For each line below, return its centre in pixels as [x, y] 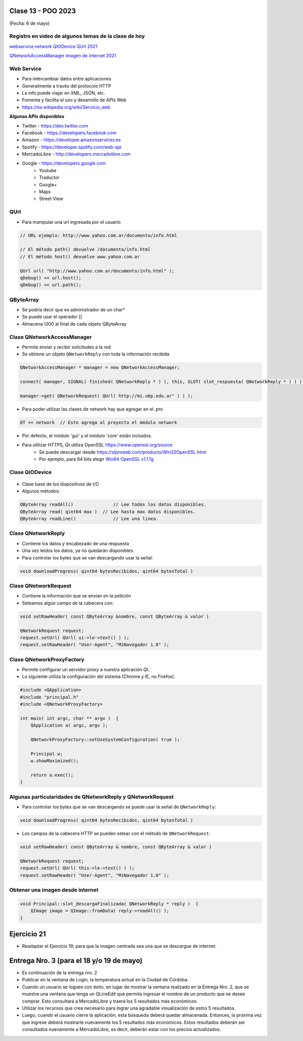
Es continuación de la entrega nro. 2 [60, 973]
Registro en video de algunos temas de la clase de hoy [77, 36]
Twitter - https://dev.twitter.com [55, 126]
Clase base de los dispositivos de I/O [61, 484]
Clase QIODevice [31, 472]
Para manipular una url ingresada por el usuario [71, 222]
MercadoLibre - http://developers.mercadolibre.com [76, 154]
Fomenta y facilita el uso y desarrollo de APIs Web [74, 100]
